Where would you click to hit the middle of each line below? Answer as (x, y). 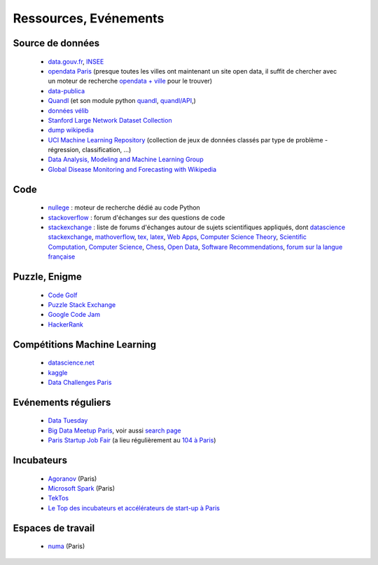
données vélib (68, 110)
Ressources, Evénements (89, 18)
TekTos (58, 498)
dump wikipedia (71, 130)
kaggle (58, 372)
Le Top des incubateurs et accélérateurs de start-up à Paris (134, 508)
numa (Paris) (66, 546)
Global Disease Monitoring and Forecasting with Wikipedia (132, 169)
